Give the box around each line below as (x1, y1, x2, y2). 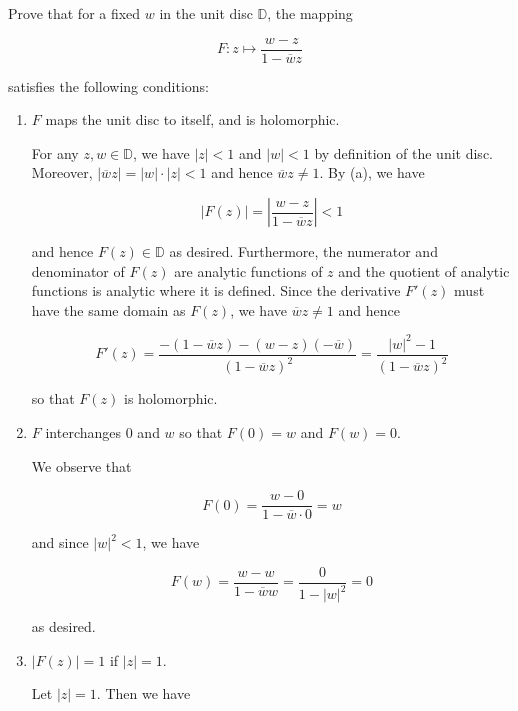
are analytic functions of (174, 260, 323, 281)
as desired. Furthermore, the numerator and (169, 241, 438, 262)
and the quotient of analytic (338, 260, 510, 281)
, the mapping (267, 3, 353, 23)
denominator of (31, 260, 125, 281)
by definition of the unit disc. (314, 142, 493, 163)
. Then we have (96, 683, 191, 704)
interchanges (45, 421, 122, 442)
